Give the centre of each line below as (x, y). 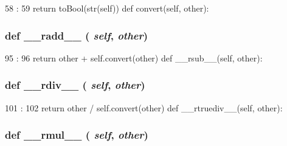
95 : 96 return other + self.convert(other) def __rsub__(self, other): (134, 57)
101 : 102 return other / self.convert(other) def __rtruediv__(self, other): (144, 107)
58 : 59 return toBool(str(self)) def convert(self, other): (107, 8)
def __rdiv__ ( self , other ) (75, 85)
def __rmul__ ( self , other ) (77, 135)
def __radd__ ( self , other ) (77, 35)
